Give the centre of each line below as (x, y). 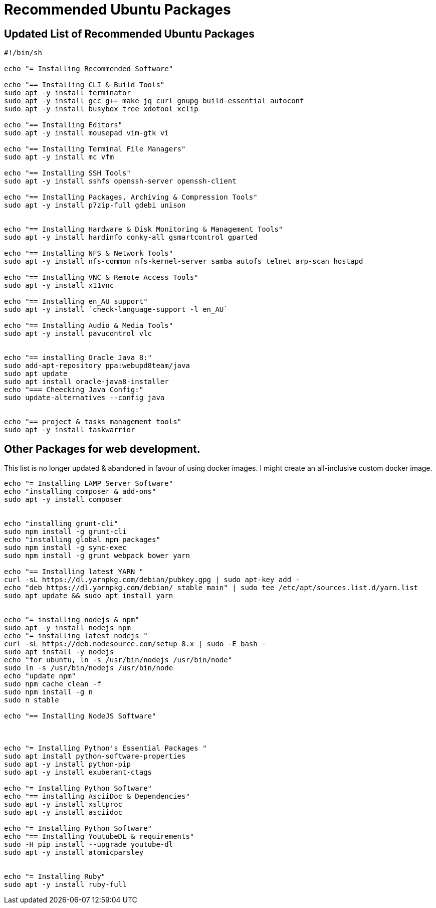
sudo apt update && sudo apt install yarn (89, 596)
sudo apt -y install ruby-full (65, 885)
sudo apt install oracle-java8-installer (86, 382)
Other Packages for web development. (102, 449)
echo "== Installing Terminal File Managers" (95, 149)
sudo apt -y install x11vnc (59, 286)
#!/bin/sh (23, 53)
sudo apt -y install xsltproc (63, 804)
